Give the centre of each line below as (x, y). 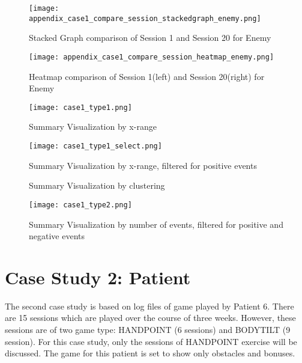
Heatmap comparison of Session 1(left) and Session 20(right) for (147, 76)
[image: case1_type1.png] (80, 107)
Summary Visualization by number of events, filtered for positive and (156, 224)
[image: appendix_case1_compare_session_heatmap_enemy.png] (152, 57)
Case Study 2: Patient (98, 277)
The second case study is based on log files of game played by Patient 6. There (149, 306)
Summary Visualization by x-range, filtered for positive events (143, 165)
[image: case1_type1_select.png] (95, 146)
